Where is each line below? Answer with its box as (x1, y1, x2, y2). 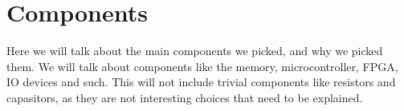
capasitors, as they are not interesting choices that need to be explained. (6, 89, 363, 105)
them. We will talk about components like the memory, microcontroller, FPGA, (6, 57, 398, 74)
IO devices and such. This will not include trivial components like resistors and (6, 73, 396, 90)
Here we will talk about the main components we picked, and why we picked (6, 42, 383, 59)
